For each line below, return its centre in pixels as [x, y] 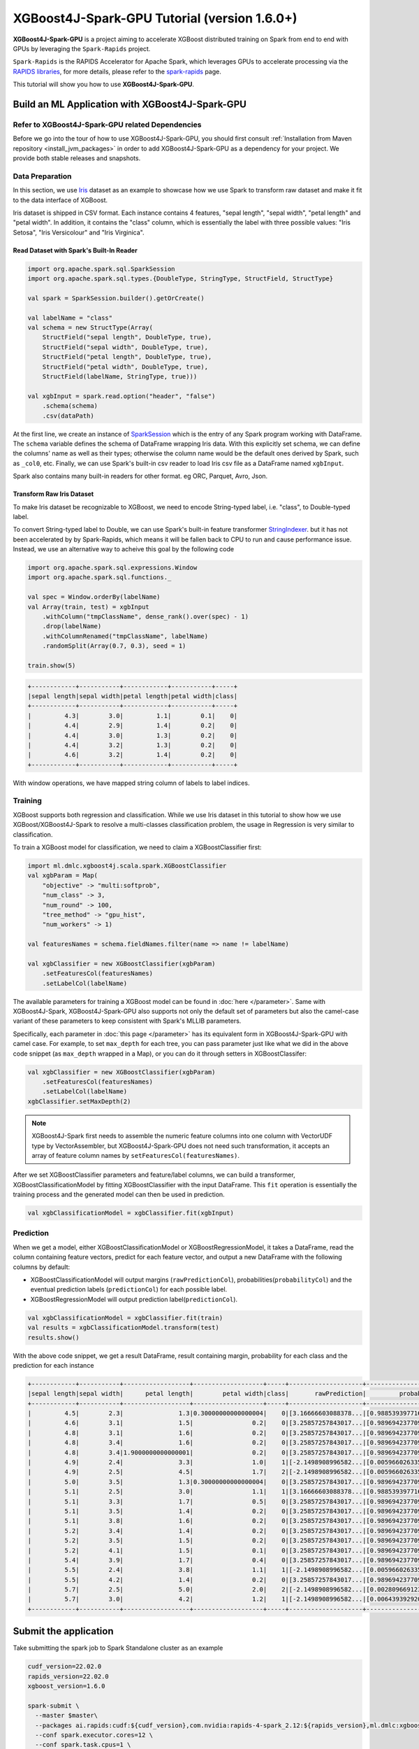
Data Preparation [42, 176]
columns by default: [42, 1267]
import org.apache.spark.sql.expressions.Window [112, 568]
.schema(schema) [70, 406]
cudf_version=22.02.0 [65, 1666]
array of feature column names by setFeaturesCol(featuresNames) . [136, 1155]
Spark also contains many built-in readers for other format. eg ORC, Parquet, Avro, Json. [140, 476]
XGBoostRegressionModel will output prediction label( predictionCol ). [134, 1299]
